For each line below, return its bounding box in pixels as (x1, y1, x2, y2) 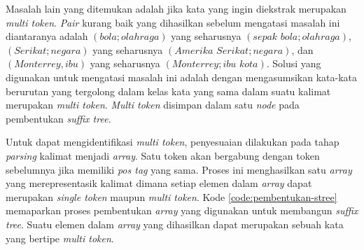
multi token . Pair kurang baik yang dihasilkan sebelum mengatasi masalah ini (6, 15, 340, 29)
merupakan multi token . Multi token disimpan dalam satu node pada (6, 97, 300, 112)
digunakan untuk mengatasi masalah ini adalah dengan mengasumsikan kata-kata (6, 69, 358, 84)
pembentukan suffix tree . (6, 111, 111, 125)
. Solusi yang (266, 56, 321, 71)
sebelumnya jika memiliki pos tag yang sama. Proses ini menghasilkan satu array (6, 162, 352, 176)
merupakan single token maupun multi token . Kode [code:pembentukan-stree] (6, 189, 337, 204)
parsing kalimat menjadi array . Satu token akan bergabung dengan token (6, 148, 320, 162)
